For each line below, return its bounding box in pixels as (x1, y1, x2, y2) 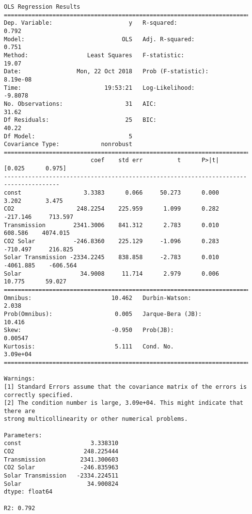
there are (4, 407, 35, 415)
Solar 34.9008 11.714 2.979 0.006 (4, 270, 219, 277)
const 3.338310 (4, 440, 119, 447)
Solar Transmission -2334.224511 (4, 472, 119, 480)
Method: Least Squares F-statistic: (4, 51, 185, 59)
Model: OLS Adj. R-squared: (4, 35, 195, 43)
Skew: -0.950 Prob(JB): (4, 327, 174, 334)
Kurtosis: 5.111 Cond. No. (4, 343, 174, 350)
